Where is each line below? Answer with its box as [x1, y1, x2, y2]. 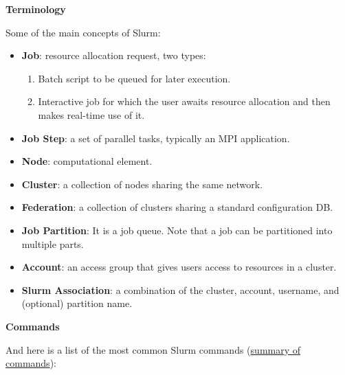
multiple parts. [21, 236, 84, 251]
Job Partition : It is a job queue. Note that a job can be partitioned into [21, 223, 333, 237]
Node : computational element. [21, 154, 153, 168]
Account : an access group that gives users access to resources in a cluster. [21, 260, 337, 274]
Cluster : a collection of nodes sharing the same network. [21, 177, 263, 191]
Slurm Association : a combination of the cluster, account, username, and [21, 282, 340, 297]
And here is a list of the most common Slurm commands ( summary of [5, 342, 301, 356]
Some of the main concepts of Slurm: [5, 25, 161, 39]
